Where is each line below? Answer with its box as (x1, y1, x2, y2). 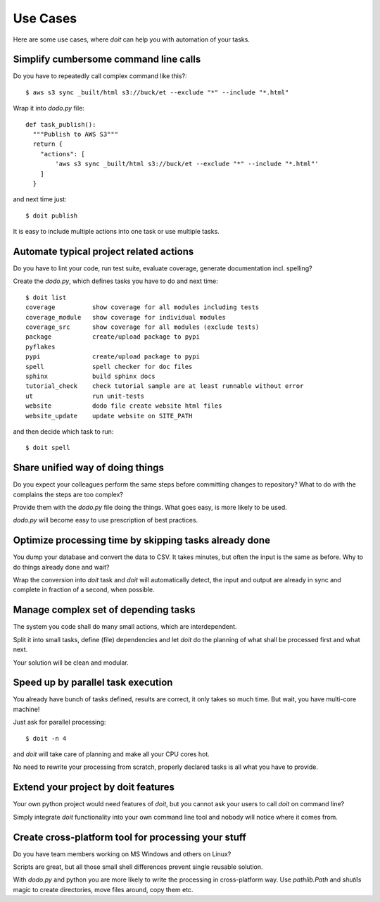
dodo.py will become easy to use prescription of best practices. (13, 516, 198, 525)
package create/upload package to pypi (25, 333, 201, 341)
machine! (13, 705, 40, 713)
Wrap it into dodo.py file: (13, 104, 84, 113)
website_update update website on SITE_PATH (25, 412, 193, 420)
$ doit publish (25, 211, 78, 220)
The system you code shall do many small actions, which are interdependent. (13, 622, 237, 631)
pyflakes (25, 342, 56, 351)
